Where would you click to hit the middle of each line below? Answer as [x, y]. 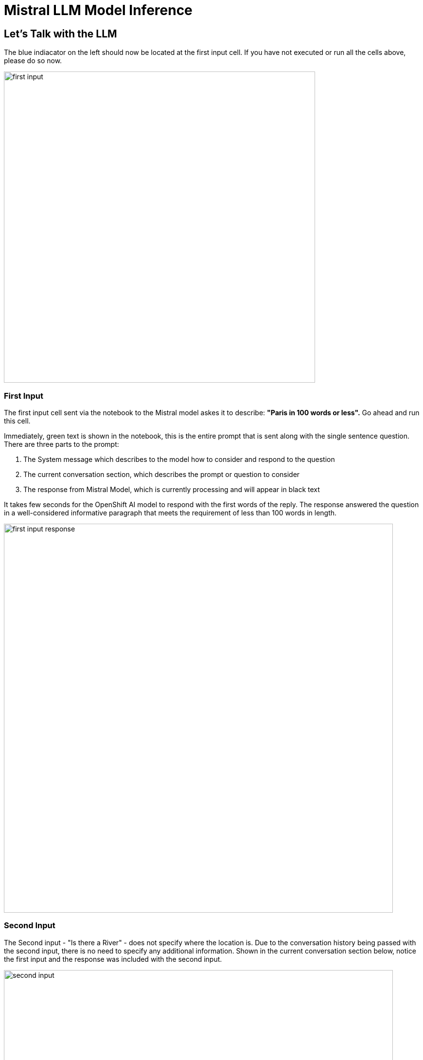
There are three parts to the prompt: [62, 444]
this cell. [17, 421]
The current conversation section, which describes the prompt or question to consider [162, 474]
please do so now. [33, 61]
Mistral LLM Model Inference [98, 10]
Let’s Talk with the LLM [61, 34]
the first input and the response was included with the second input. [113, 959]
